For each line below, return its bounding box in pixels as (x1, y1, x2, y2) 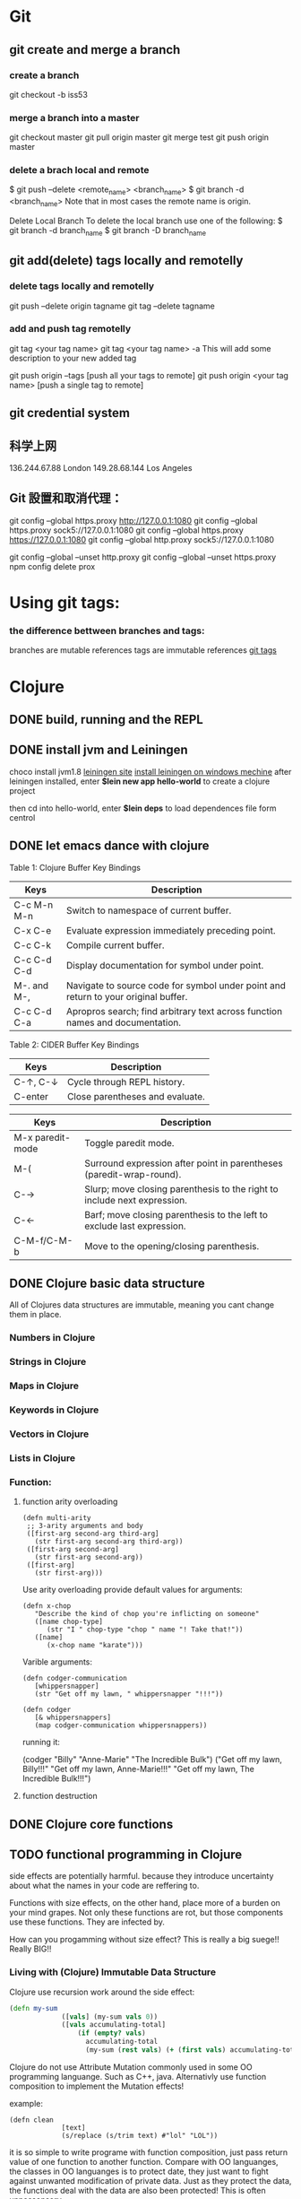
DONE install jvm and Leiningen (9, 743, 188, 758)
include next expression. (84, 1194, 188, 1206)
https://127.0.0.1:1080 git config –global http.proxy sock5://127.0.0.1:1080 (9, 534, 275, 544)
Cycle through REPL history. (66, 1075, 185, 1088)
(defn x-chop (21, 1602, 72, 1611)
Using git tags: (9, 593, 121, 613)
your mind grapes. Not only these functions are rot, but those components (9, 1908, 284, 1918)
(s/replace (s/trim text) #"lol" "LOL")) (61, 2131, 219, 2140)
